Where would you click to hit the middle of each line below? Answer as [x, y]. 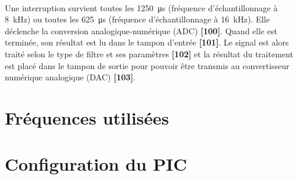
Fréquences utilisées [87, 117]
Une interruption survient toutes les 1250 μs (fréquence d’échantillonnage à [141, 7]
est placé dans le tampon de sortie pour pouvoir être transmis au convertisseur [147, 65]
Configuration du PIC [96, 164]
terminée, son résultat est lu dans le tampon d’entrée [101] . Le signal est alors [147, 42]
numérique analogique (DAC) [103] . [70, 77]
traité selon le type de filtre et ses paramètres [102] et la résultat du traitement [149, 53]
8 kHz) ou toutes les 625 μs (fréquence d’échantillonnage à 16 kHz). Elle [137, 19]
